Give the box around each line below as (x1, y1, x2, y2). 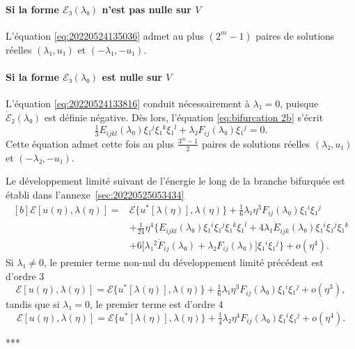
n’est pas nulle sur (102, 1, 191, 16)
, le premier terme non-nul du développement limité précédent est (44, 255, 324, 270)
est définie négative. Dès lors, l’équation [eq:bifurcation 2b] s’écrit (44, 109, 324, 124)
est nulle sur (102, 69, 162, 84)
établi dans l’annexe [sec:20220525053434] (6, 187, 184, 201)
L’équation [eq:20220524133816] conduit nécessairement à (6, 96, 250, 111)
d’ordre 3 (6, 268, 45, 283)
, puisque (280, 96, 319, 111)
